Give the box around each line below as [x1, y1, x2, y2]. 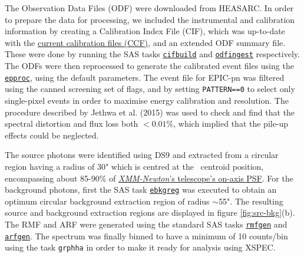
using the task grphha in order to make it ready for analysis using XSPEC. [5, 241, 276, 253]
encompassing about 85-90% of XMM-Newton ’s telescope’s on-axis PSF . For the [5, 172, 293, 184]
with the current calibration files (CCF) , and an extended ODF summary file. [5, 36, 286, 48]
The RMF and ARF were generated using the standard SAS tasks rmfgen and [5, 218, 288, 230]
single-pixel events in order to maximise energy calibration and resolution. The [5, 94, 289, 106]
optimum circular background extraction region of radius [5, 195, 210, 207]
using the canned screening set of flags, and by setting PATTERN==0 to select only [5, 83, 295, 95]
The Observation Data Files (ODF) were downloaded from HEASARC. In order [5, 2, 294, 14]
